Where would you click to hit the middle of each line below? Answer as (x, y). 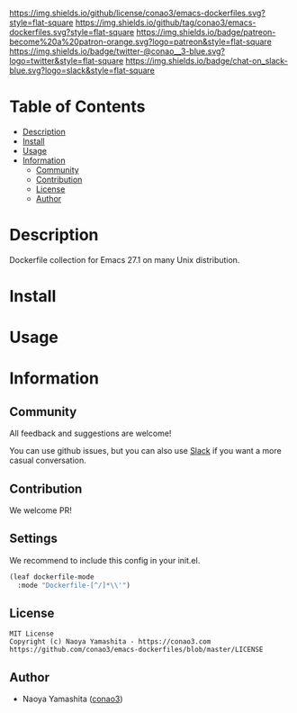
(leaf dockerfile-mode (52, 577)
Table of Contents (77, 107)
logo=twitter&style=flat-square (67, 61)
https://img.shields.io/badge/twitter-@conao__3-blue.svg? (117, 51)
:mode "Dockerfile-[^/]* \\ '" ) (74, 585)
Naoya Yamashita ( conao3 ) (72, 699)
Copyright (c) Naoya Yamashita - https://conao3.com (110, 642)
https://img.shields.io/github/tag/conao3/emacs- (166, 23)
